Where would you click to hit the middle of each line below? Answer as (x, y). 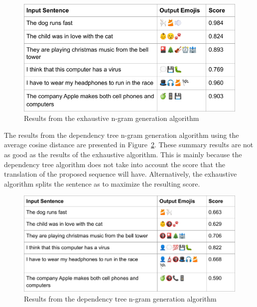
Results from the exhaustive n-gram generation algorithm (112, 118)
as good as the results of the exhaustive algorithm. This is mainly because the (123, 154)
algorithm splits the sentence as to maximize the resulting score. (102, 183)
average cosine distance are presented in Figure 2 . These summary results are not (129, 145)
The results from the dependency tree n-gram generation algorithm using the (122, 135)
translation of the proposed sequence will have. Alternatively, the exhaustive (121, 174)
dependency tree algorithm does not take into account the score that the (115, 164)
